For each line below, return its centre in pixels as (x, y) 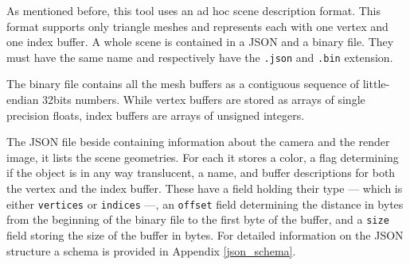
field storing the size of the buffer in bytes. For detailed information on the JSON (205, 234)
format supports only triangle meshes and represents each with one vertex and (197, 26)
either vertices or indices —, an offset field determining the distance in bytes (205, 204)
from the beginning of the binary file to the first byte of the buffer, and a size (198, 219)
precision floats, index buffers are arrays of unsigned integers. (156, 115)
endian (23, 100)
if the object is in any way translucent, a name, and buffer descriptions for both (201, 173)
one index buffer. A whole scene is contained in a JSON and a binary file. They (200, 42)
